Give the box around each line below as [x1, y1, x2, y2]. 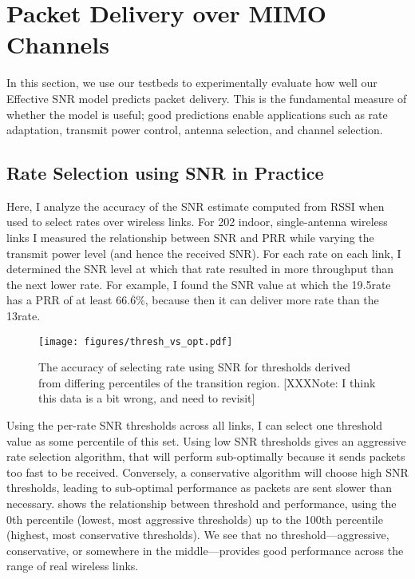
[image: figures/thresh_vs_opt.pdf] [38, 335, 233, 347]
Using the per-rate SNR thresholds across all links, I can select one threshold [6, 417, 383, 434]
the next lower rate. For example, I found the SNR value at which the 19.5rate [6, 276, 391, 292]
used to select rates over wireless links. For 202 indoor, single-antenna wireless [6, 213, 388, 230]
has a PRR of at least [6, 291, 113, 308]
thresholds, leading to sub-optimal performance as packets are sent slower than [6, 479, 392, 496]
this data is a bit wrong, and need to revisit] [38, 390, 255, 406]
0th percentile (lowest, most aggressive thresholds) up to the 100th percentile [6, 510, 383, 527]
